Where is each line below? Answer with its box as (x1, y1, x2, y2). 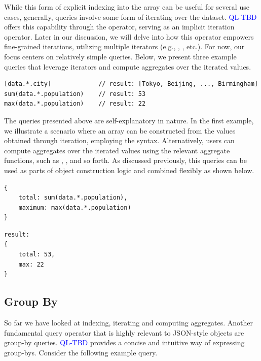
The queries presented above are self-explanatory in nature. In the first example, (4, 115, 254, 125)
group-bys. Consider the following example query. (4, 347, 158, 357)
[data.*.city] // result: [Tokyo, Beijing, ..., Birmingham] (4, 80, 258, 88)
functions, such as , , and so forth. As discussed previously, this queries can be (4, 155, 247, 166)
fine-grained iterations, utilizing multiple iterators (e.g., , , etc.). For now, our (4, 41, 245, 52)
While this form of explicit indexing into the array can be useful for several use (4, 2, 249, 12)
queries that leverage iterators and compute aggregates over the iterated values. (4, 61, 251, 72)
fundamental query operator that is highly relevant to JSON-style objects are (4, 327, 244, 338)
